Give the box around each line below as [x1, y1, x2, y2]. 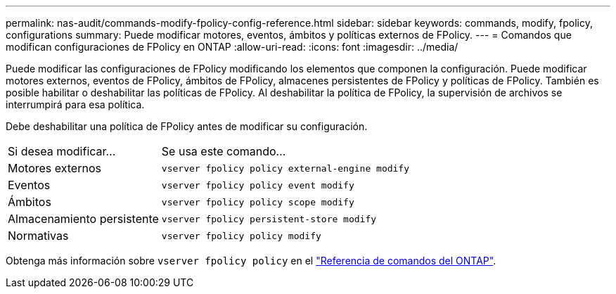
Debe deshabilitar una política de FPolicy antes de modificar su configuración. [6, 120, 368, 132]
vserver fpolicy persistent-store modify [161, 213, 377, 224]
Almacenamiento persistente [8, 212, 159, 226]
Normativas [8, 229, 69, 243]
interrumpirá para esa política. [6, 98, 145, 110]
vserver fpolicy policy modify [161, 230, 321, 241]
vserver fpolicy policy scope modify [161, 196, 354, 207]
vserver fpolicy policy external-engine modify [161, 162, 410, 174]
